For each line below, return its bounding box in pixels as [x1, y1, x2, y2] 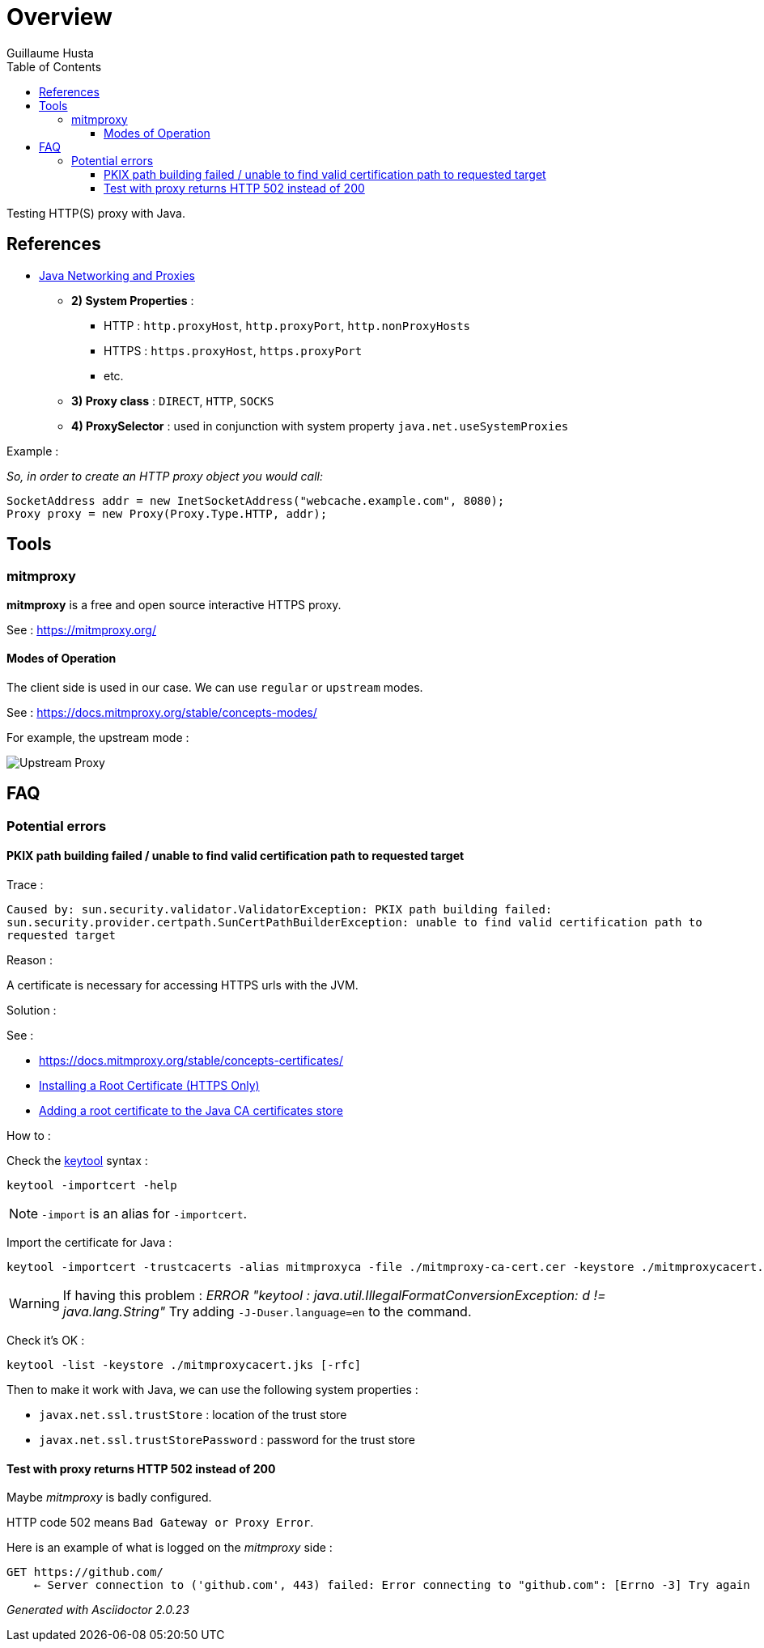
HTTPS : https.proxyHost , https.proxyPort [104, 343, 363, 358]
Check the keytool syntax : [6, 1154, 148, 1168]
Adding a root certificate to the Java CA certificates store [39, 1104, 343, 1118]
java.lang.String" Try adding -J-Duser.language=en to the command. [62, 1303, 472, 1320]
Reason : [6, 953, 53, 968]
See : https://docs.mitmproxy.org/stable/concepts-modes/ [6, 705, 317, 720]
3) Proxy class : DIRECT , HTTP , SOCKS [71, 393, 274, 408]
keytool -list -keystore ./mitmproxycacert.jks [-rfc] [6, 1358, 362, 1372]
